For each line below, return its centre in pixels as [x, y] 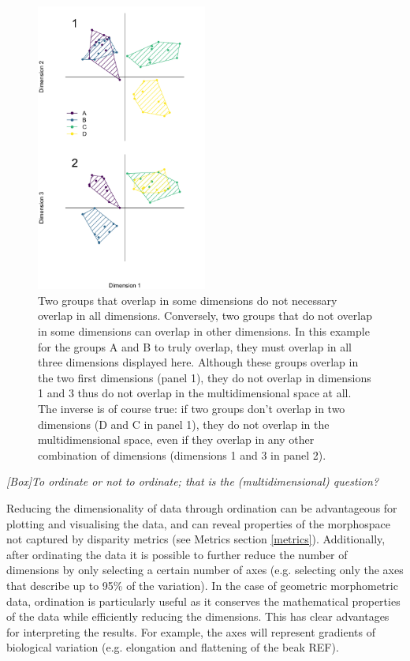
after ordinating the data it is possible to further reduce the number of [177, 554]
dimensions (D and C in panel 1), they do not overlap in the [184, 424]
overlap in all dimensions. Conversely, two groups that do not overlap [205, 315]
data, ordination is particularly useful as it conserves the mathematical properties [203, 601]
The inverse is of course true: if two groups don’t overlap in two [192, 408]
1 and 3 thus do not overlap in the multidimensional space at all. [195, 393]
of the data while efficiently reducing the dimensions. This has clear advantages [198, 616]
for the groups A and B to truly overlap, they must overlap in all [195, 346]
